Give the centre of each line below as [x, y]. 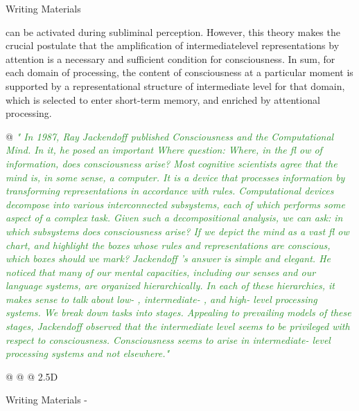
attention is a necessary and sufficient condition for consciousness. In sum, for [170, 58]
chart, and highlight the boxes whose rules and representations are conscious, [168, 245]
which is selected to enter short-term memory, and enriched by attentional [163, 99]
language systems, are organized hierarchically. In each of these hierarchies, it [170, 285]
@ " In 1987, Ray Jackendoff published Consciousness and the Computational [170, 136]
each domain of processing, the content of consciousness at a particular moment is [179, 72]
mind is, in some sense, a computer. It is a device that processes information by [175, 177]
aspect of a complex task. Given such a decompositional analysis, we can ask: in [174, 218]
